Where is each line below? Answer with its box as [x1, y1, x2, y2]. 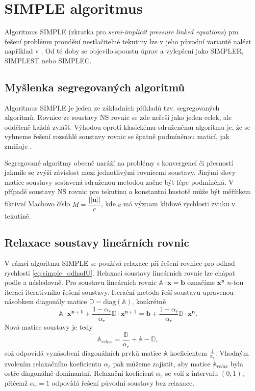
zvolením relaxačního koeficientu [4, 358, 102, 368]
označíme [187, 277, 215, 287]
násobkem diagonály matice [4, 296, 87, 307]
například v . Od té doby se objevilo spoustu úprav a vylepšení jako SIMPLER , [4, 46, 244, 56]
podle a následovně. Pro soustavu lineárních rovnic [4, 277, 157, 287]
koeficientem [170, 347, 207, 358]
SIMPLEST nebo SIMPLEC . [4, 55, 92, 65]
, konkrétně [132, 296, 166, 307]
